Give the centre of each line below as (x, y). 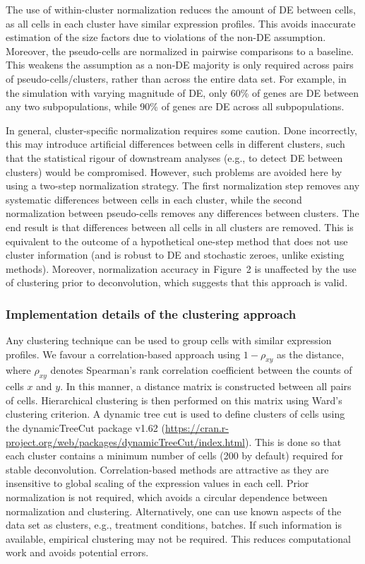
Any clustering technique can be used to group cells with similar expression (169, 340)
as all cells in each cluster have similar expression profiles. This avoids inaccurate (181, 23)
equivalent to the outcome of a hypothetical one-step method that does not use (177, 241)
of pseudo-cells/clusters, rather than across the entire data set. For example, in (176, 78)
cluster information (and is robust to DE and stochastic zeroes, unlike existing (175, 255)
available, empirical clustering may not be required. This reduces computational (178, 538)
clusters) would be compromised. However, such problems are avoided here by (174, 171)
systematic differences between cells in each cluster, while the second (154, 199)
